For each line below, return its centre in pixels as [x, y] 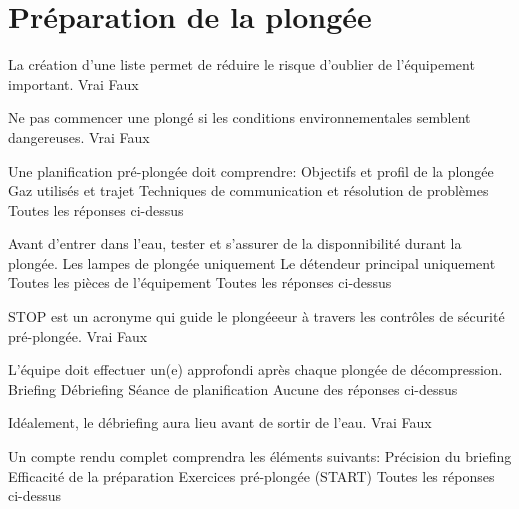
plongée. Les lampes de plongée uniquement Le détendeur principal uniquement [252, 262]
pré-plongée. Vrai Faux [78, 335]
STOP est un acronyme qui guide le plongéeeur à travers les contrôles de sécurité [256, 316]
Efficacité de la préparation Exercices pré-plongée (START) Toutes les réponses [251, 475]
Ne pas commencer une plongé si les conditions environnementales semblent [239, 117]
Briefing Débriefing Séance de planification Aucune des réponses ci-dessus [233, 388]
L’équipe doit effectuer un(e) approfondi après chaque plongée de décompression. [255, 369]
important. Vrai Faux [73, 83]
